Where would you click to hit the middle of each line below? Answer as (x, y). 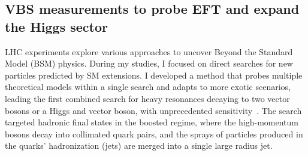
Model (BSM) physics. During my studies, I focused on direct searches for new (149, 63)
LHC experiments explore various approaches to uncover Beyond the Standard (149, 51)
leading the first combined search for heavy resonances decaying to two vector (147, 98)
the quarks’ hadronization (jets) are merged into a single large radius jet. (139, 145)
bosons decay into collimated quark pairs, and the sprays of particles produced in (154, 133)
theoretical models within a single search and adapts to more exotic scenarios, (148, 87)
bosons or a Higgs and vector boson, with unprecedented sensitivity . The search (153, 110)
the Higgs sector (56, 26)
